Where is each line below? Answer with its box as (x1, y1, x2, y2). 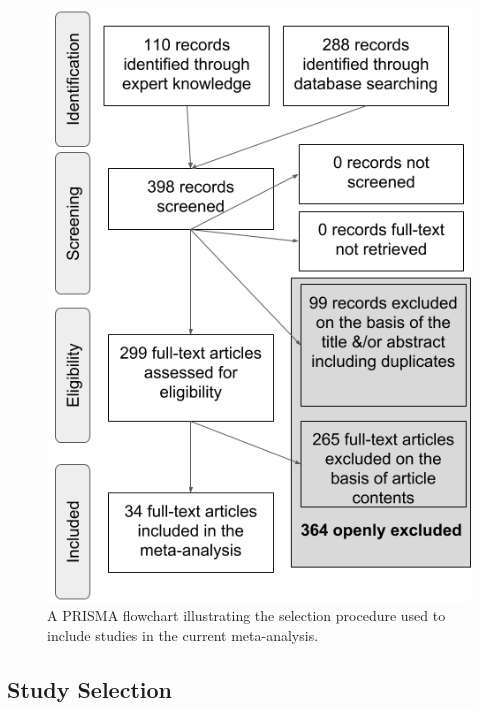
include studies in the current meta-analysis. (47, 624, 319, 645)
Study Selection (7, 673, 172, 704)
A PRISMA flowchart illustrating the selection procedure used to (47, 605, 446, 626)
